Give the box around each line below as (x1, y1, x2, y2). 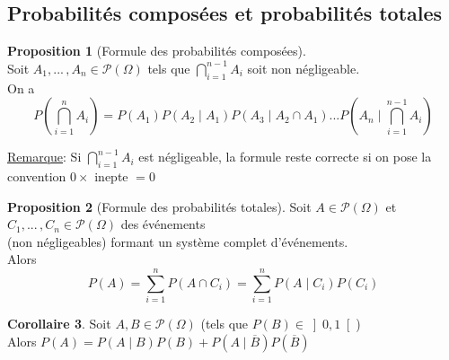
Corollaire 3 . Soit (7, 314, 111, 333)
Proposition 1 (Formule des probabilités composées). (7, 41, 306, 60)
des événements (120, 215, 206, 233)
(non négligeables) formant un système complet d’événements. (7, 232, 348, 250)
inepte (94, 166, 128, 185)
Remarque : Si (7, 147, 82, 166)
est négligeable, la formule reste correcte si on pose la (138, 147, 432, 166)
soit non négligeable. (247, 58, 360, 77)
